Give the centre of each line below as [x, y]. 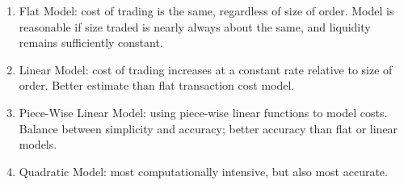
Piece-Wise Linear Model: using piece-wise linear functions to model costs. [203, 112]
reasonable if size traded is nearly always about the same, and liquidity [195, 26]
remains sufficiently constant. [91, 42]
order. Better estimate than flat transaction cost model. [157, 85]
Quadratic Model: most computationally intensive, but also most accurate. [203, 171]
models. [38, 144]
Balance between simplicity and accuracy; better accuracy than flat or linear [208, 128]
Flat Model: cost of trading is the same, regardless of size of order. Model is [206, 11]
